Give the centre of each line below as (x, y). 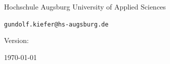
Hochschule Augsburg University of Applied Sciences (85, 6)
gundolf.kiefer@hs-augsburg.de (56, 24)
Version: (17, 40)
